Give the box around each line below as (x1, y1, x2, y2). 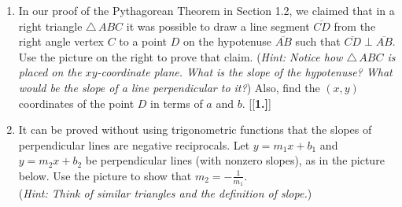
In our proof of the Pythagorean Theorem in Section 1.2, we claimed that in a (18, 2, 395, 18)
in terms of (150, 94, 203, 111)
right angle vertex (18, 33, 104, 50)
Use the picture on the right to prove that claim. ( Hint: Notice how (18, 48, 343, 65)
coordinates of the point (18, 94, 135, 111)
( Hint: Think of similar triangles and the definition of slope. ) (18, 185, 312, 201)
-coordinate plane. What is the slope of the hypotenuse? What (97, 64, 393, 80)
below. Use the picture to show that (18, 167, 192, 183)
